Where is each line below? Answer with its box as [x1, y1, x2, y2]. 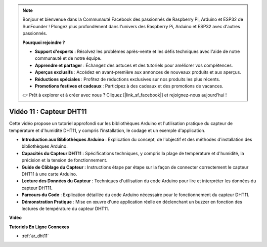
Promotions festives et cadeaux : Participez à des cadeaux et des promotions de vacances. [35, 83, 223, 89]
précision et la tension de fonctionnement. [21, 157, 108, 163]
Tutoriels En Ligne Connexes [9, 224, 69, 230]
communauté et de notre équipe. [35, 55, 102, 61]
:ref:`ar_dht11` [21, 233, 49, 239]
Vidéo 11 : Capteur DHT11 [9, 108, 87, 116]
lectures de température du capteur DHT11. [21, 206, 109, 211]
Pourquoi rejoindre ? [22, 40, 65, 45]
